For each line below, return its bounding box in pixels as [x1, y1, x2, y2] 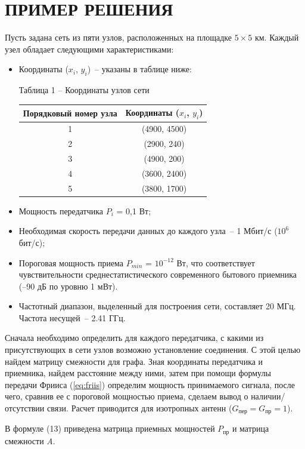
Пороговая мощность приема [18, 256, 124, 269]
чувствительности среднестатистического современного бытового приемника [18, 268, 297, 281]
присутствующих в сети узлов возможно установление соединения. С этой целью [5, 343, 301, 356]
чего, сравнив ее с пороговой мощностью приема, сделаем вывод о [5, 390, 248, 402]
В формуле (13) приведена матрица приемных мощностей [5, 422, 215, 435]
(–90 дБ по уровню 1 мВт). [18, 279, 118, 292]
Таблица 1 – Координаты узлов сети [18, 84, 150, 96]
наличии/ [251, 390, 285, 402]
